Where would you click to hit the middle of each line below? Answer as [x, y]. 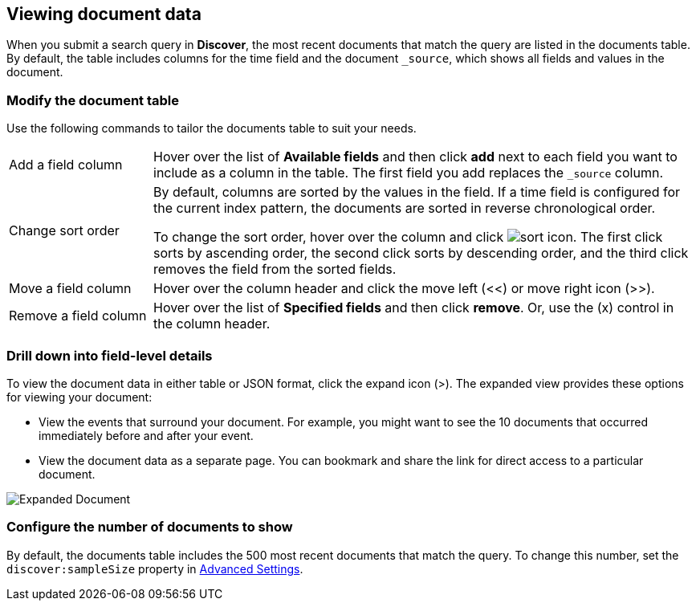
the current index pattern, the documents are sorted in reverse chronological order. [405, 208]
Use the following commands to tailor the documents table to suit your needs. [212, 128]
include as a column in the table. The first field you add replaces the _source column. [409, 173]
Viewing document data [104, 14]
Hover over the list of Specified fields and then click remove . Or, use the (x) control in [414, 308]
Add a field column [66, 165]
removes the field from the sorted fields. [275, 269]
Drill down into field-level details [110, 355]
